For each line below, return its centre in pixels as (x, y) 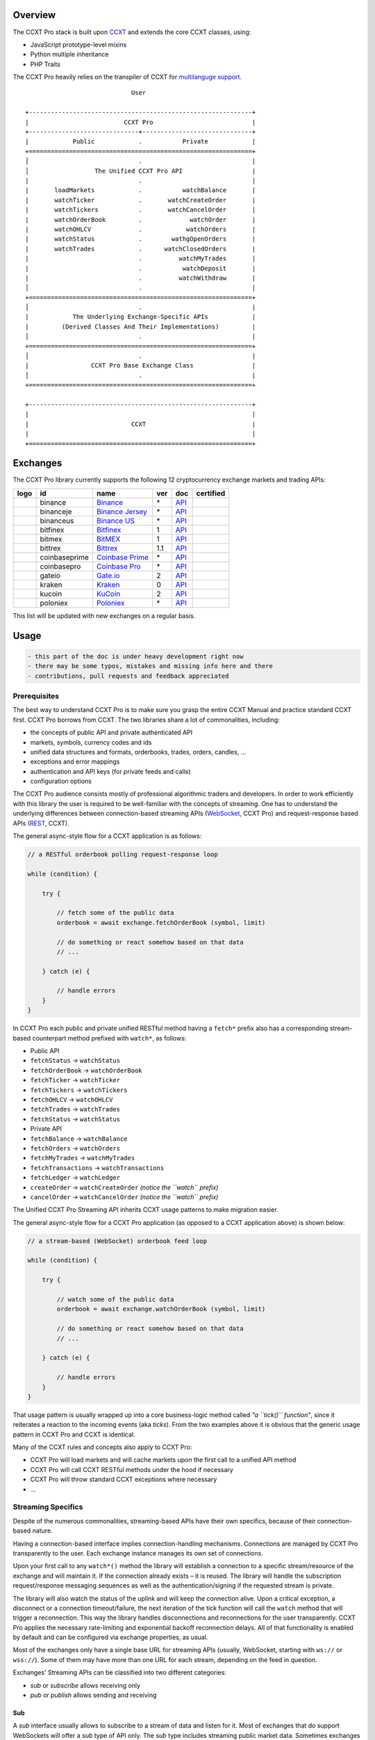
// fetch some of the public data (115, 913)
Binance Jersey (122, 512)
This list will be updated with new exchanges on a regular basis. (104, 615)
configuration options (61, 781)
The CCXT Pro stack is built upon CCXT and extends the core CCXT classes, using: (132, 32)
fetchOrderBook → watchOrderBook (86, 1070)
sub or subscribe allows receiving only (85, 1685)
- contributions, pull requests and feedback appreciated (128, 676)
